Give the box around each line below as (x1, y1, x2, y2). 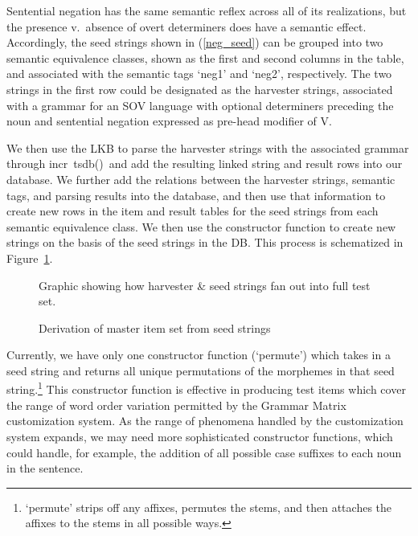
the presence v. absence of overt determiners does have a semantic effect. (6, 18, 367, 35)
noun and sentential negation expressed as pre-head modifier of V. (6, 113, 332, 129)
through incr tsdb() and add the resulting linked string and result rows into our (6, 155, 403, 172)
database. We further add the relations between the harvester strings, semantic (6, 170, 395, 187)
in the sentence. (6, 460, 84, 477)
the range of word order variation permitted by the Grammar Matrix (6, 396, 346, 413)
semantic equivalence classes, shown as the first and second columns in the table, (6, 49, 404, 66)
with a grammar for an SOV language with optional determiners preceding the (6, 96, 394, 113)
